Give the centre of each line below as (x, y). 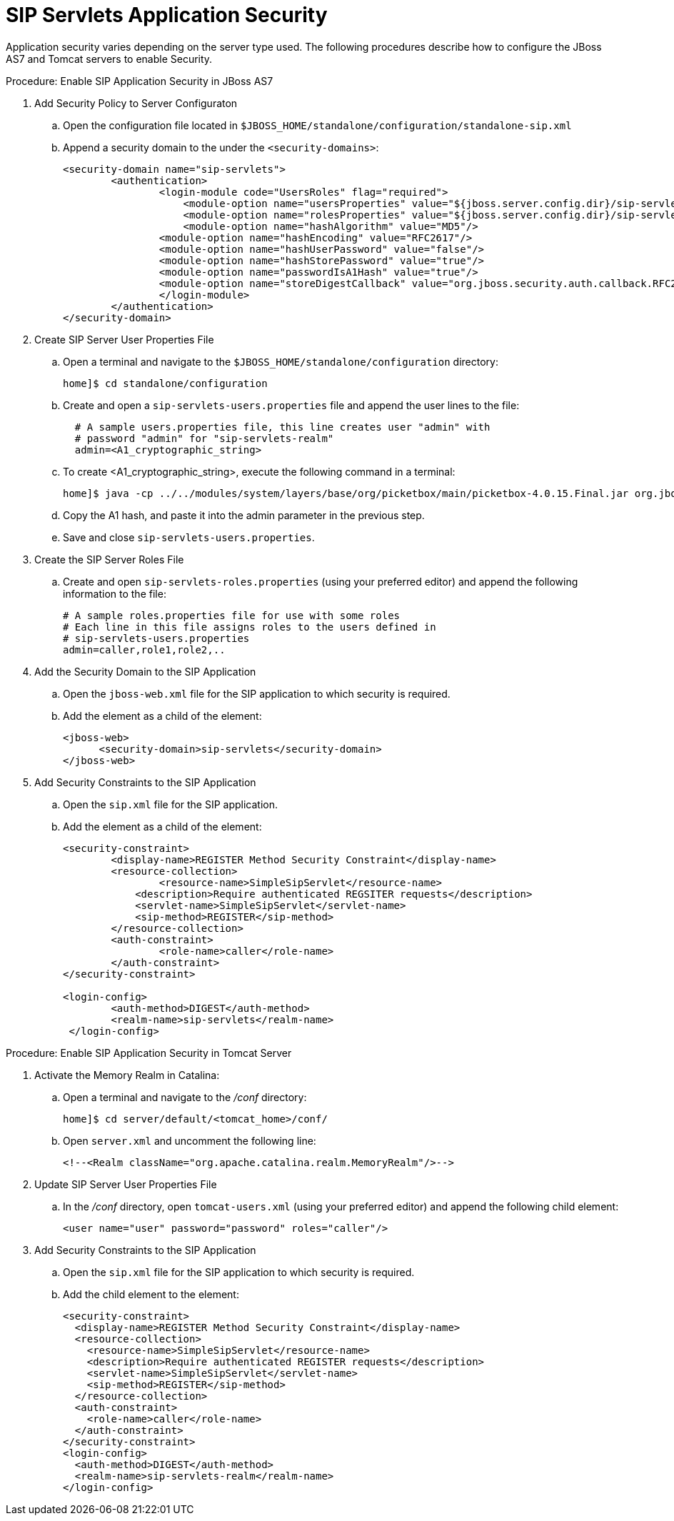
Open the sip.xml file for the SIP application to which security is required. (239, 1272)
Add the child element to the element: (151, 1294)
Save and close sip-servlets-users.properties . (189, 537)
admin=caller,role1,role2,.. (144, 649)
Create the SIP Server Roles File (109, 559)
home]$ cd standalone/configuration (165, 383)
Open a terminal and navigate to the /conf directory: (185, 1097)
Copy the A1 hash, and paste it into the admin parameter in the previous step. (244, 515)
